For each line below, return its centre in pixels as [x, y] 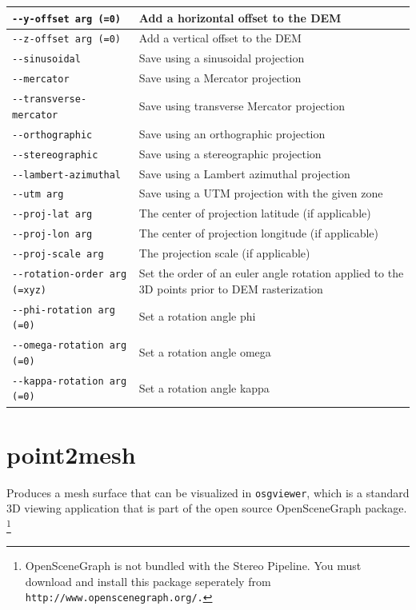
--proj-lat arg [52, 215]
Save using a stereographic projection [230, 153]
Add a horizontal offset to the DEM [240, 17]
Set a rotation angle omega [205, 352]
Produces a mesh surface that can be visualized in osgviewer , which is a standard [208, 492]
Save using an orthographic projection [232, 133]
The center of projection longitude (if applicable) [259, 233]
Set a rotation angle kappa [204, 387]
